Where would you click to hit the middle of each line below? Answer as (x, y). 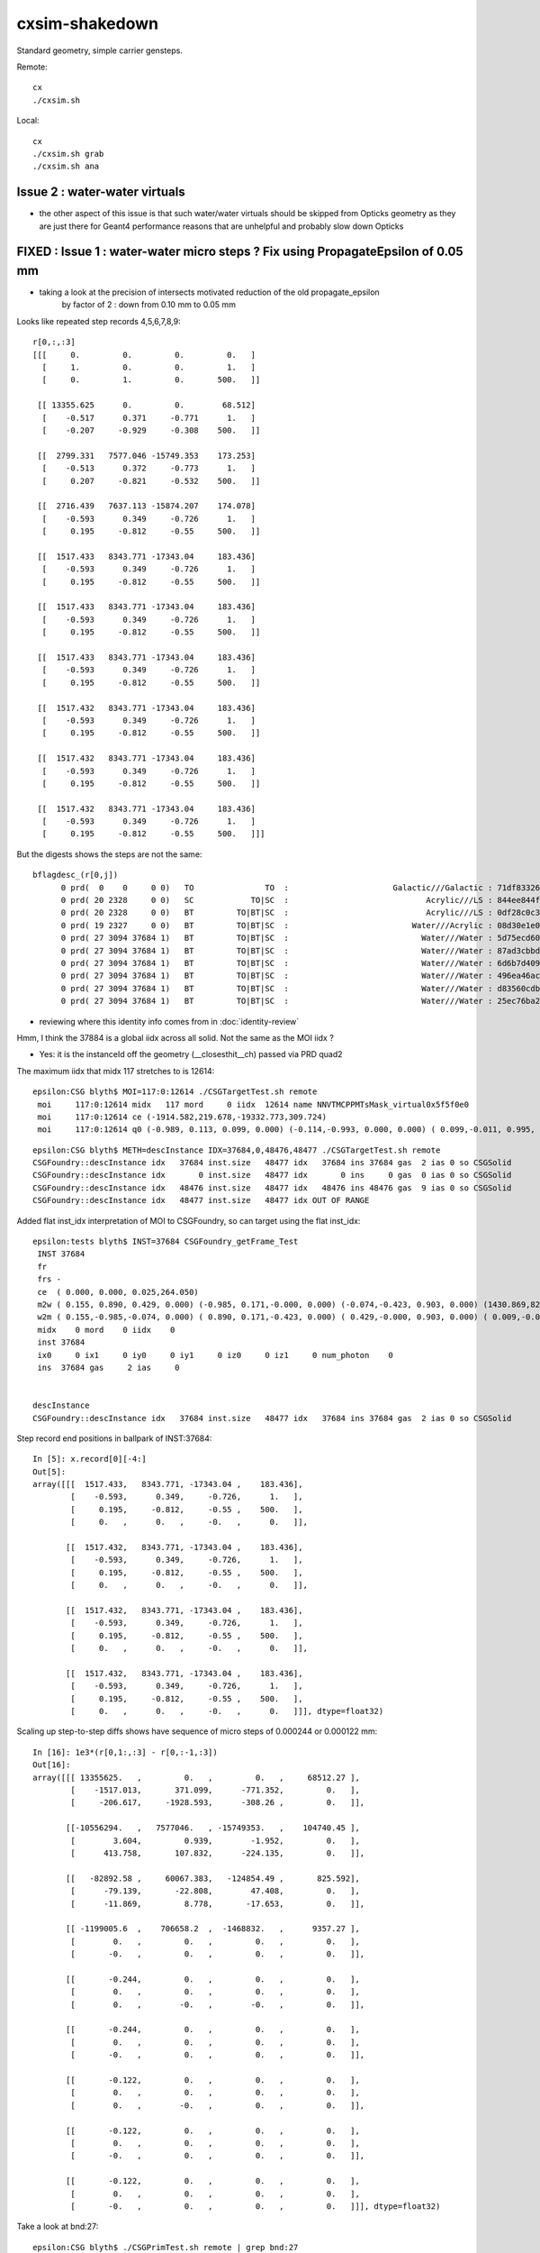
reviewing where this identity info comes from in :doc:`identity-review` (169, 1021)
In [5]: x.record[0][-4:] (90, 1459)
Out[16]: (52, 1765)
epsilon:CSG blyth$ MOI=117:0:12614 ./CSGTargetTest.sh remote (175, 1092)
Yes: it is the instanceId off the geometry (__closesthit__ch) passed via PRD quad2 (191, 1054)
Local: (28, 121)
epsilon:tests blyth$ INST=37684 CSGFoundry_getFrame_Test (166, 1242)
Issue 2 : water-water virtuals (101, 192)
